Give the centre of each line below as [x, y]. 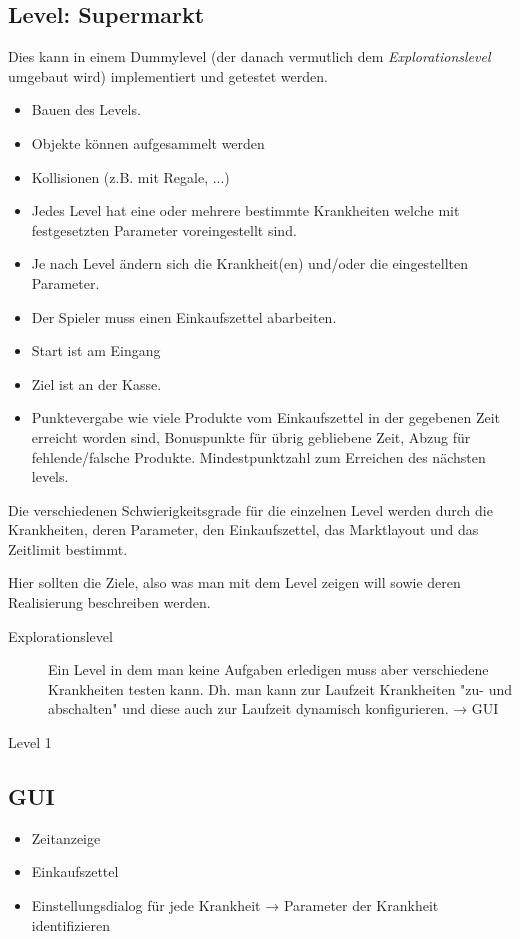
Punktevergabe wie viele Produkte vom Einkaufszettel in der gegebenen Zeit [266, 417]
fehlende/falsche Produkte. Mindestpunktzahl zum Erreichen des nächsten [258, 456]
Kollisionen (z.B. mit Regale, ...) [130, 176]
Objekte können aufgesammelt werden [148, 142]
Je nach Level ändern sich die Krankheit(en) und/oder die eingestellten [250, 263]
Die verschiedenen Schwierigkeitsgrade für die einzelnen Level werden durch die [250, 509]
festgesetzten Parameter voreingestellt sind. [164, 229]
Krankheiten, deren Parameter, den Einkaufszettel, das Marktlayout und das [243, 529]
